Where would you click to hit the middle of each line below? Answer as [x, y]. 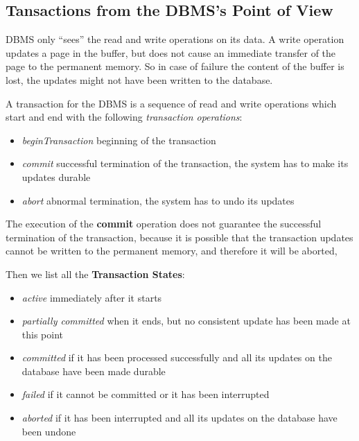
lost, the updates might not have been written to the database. [139, 79]
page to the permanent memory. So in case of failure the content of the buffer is [175, 66]
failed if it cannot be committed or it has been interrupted [146, 394]
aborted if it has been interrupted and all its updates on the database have [179, 418]
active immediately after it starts [92, 297]
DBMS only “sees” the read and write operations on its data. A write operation [175, 39]
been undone [49, 431]
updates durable [56, 176]
